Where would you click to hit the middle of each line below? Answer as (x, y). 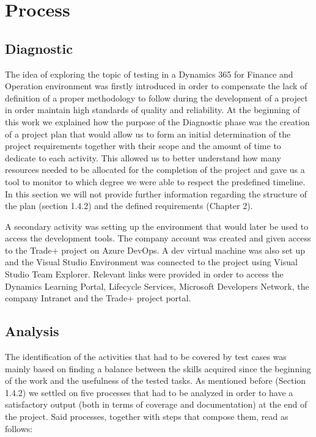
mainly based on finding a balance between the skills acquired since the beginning (158, 368)
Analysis (32, 331)
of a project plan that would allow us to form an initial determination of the (148, 134)
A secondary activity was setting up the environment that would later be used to (157, 226)
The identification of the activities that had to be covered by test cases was (146, 357)
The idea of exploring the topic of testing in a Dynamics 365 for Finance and (149, 74)
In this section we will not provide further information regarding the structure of (156, 193)
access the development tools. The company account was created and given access (158, 238)
